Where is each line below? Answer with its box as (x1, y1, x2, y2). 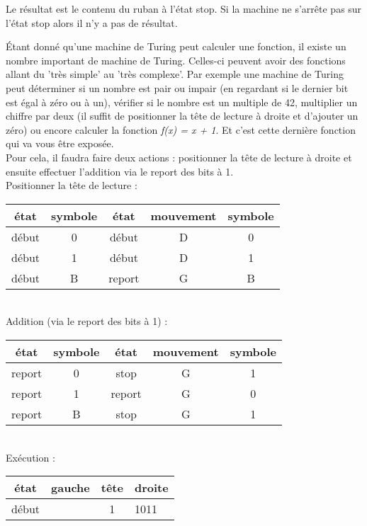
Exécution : (6, 450, 55, 464)
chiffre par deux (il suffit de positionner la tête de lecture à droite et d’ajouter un (6, 108, 358, 123)
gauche (51, 479, 90, 496)
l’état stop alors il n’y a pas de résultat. (6, 15, 178, 30)
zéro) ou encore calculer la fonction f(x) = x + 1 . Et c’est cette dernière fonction (6, 122, 356, 137)
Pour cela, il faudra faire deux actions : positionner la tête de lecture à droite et (6, 149, 352, 164)
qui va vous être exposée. (6, 136, 114, 151)
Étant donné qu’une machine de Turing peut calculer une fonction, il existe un (6, 39, 346, 54)
